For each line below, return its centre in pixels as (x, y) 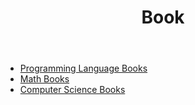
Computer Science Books (72, 90)
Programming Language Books (83, 68)
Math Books (44, 79)
